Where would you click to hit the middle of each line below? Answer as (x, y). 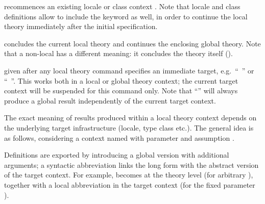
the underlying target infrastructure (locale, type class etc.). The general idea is (129, 127)
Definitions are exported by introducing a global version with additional (117, 155)
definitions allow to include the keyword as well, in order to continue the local (126, 16)
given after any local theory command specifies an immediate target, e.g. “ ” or (129, 70)
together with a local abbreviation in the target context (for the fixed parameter (130, 184)
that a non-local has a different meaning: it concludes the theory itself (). (118, 53)
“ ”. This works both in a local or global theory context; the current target (121, 80)
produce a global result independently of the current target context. (110, 100)
